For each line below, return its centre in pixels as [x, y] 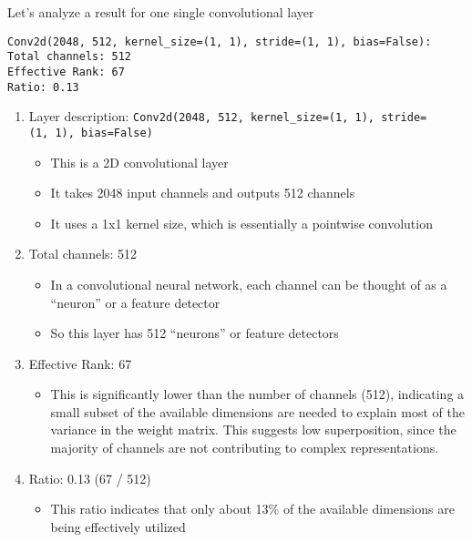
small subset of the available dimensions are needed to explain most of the [257, 411]
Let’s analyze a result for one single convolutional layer [161, 12]
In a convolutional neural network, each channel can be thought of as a [249, 284]
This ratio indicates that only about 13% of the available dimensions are [252, 509]
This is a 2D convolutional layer [139, 162]
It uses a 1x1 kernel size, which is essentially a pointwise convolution [241, 223]
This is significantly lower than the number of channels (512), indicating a [257, 394]
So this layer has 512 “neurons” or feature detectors [195, 333]
